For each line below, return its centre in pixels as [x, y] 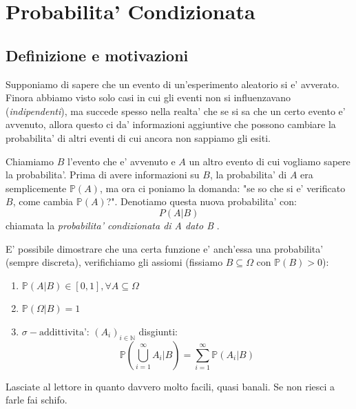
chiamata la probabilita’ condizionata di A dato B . [113, 225]
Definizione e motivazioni [97, 55]
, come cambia [43, 201]
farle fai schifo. [36, 400]
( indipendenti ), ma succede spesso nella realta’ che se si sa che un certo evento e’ [176, 111]
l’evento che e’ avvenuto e [121, 161]
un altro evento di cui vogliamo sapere [270, 161]
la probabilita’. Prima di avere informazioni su [103, 175]
